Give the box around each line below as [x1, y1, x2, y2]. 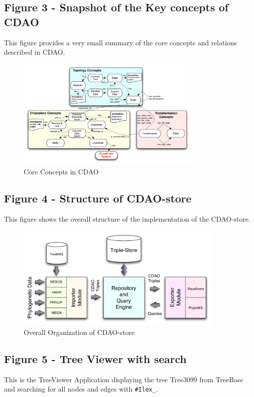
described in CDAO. [4, 47, 65, 57]
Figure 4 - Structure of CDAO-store [4, 190, 192, 205]
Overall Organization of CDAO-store [24, 327, 135, 337]
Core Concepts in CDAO [24, 166, 99, 176]
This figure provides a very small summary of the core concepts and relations [4, 37, 237, 47]
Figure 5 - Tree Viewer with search [4, 351, 187, 366]
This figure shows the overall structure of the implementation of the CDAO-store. [4, 213, 251, 224]
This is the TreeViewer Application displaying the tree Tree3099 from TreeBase [4, 374, 243, 384]
